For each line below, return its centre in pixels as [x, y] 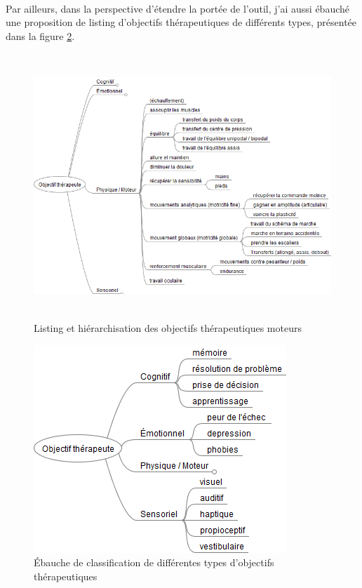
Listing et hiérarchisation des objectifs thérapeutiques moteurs [168, 327]
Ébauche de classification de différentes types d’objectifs [154, 562]
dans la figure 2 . [40, 35]
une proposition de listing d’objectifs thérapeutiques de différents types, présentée [181, 22]
